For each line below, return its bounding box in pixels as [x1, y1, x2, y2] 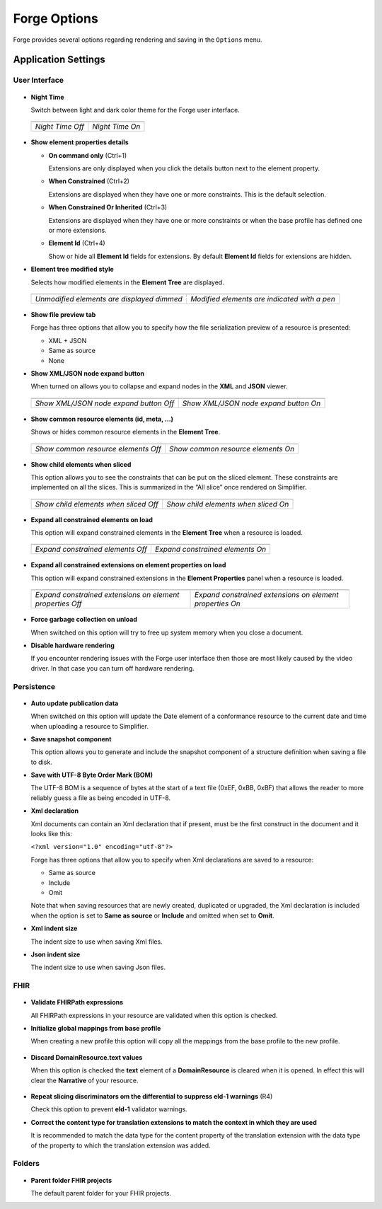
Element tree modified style [30, 265, 115, 274]
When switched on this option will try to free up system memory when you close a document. [30, 628, 303, 637]
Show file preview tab [30, 310, 96, 318]
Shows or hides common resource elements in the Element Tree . [30, 428, 221, 436]
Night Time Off [35, 122, 85, 132]
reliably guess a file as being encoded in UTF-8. [30, 793, 171, 802]
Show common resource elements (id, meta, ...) [30, 415, 173, 423]
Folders [13, 1159, 40, 1169]
